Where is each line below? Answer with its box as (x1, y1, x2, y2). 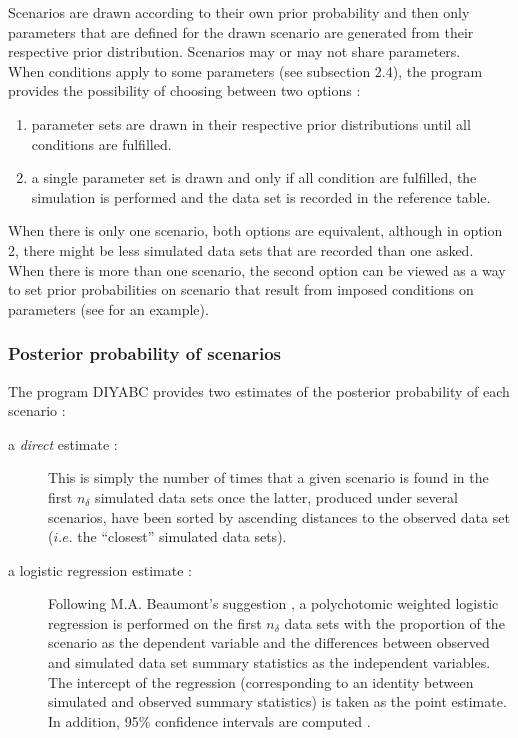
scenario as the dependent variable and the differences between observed (48, 632, 490, 653)
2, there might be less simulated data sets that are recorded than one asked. (8, 239, 474, 260)
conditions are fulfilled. (31, 133, 172, 154)
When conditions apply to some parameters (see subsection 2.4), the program (8, 60, 483, 81)
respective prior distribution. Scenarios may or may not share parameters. (8, 41, 461, 62)
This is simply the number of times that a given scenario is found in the (48, 467, 489, 488)
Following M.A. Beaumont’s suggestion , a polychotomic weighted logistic (48, 593, 499, 614)
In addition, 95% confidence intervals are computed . (48, 710, 371, 731)
